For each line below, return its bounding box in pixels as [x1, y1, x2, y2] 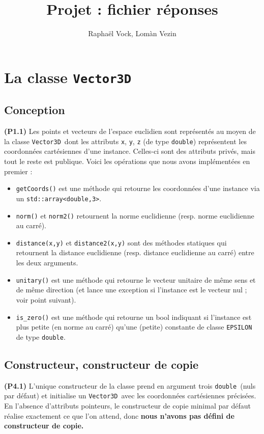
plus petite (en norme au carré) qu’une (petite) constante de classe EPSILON [16, 321, 252, 332]
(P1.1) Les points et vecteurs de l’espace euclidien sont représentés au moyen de [4, 126, 256, 137]
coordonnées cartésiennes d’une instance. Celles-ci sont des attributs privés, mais [4, 146, 255, 156]
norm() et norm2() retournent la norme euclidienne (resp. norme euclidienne [16, 210, 254, 221]
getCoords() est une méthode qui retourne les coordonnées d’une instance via [16, 183, 260, 194]
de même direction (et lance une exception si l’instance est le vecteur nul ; [16, 284, 247, 295]
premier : [4, 166, 33, 176]
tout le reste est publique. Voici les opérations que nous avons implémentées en [4, 156, 250, 167]
